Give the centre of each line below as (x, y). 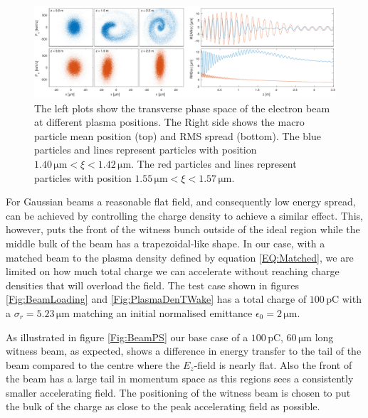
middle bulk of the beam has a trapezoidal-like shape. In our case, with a (165, 243)
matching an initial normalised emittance (163, 312)
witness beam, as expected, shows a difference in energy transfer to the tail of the (184, 351)
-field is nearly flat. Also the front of (273, 364)
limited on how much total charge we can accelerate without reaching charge (173, 271)
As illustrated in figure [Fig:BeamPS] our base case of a (127, 337)
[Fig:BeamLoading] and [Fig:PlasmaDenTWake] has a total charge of (156, 299)
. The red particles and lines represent (214, 163)
